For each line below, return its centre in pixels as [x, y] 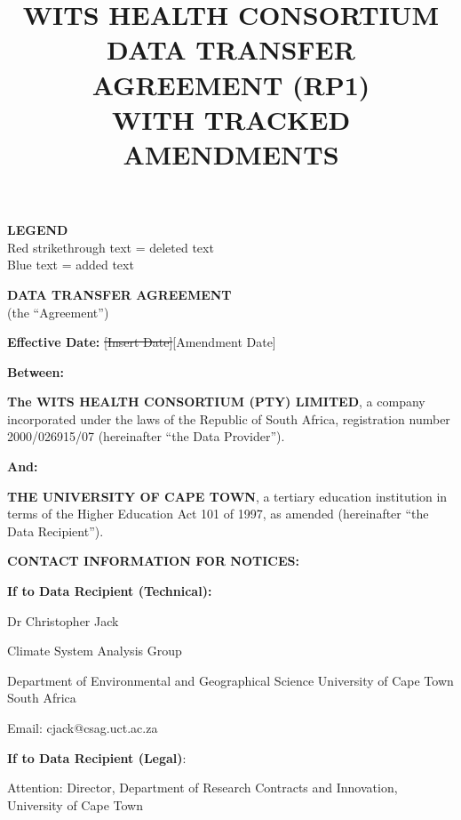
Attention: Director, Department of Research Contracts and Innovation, [203, 788]
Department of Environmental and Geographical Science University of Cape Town [230, 680]
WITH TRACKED [231, 119]
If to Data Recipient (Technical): [110, 591]
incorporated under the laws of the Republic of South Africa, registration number [229, 418]
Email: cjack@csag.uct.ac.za [83, 728]
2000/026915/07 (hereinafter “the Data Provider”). [146, 436]
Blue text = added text [71, 265]
